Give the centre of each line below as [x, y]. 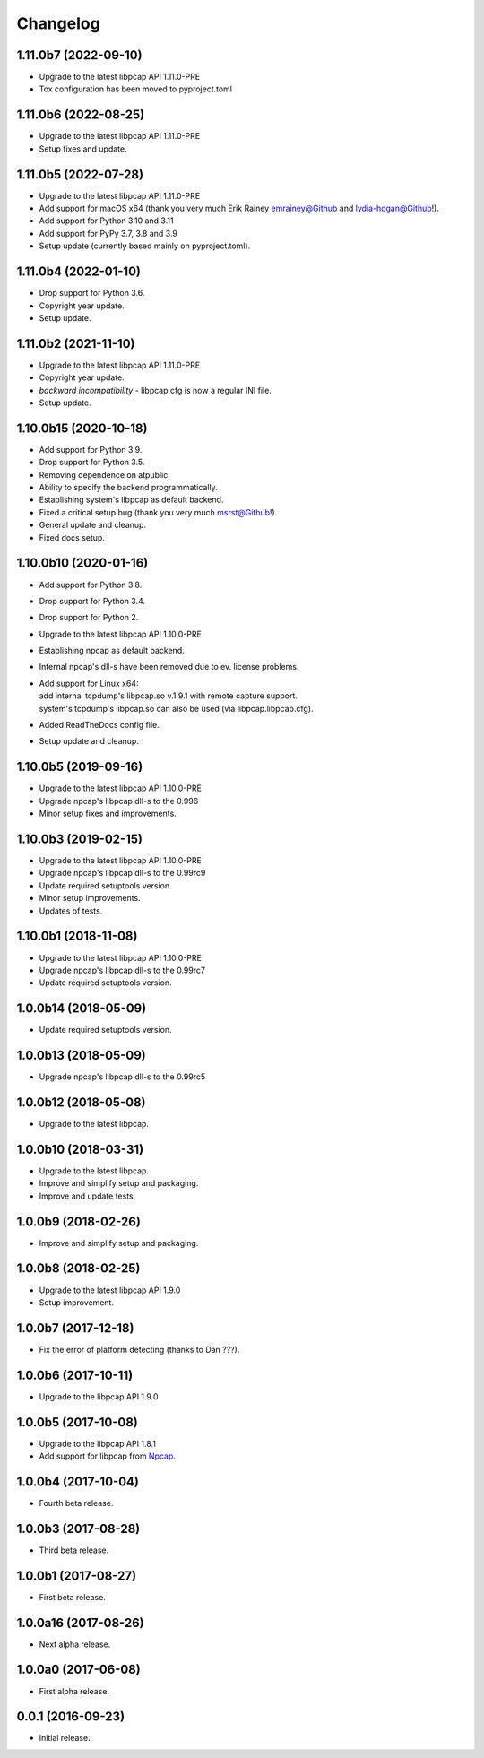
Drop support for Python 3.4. [92, 601]
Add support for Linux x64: [89, 683]
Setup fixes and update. [83, 149]
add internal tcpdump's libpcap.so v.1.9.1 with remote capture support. [168, 696]
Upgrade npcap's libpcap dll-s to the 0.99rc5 [122, 1077]
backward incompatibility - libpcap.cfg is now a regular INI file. [156, 390]
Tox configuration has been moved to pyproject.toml [136, 89]
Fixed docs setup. [72, 537]
